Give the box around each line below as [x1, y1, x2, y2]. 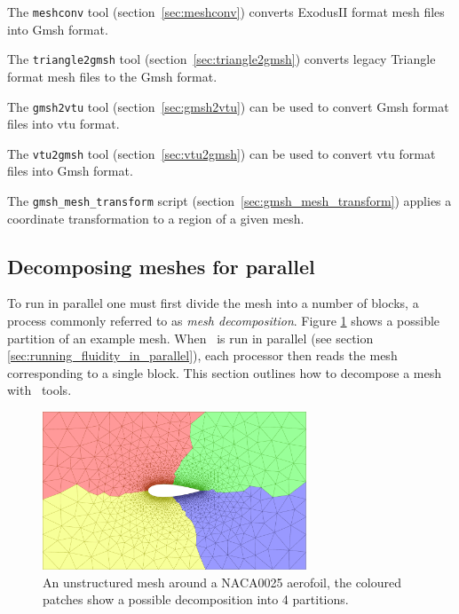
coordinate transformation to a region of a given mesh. [7, 209, 305, 227]
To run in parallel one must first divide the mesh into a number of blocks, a [7, 294, 419, 312]
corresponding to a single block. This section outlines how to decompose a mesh [7, 363, 442, 382]
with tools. [7, 381, 72, 399]
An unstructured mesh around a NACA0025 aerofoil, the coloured [43, 572, 402, 591]
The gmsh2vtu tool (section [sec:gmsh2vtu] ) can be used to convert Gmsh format [7, 97, 449, 115]
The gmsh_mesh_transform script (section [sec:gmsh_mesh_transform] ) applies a [7, 192, 452, 209]
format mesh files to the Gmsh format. [7, 67, 218, 85]
